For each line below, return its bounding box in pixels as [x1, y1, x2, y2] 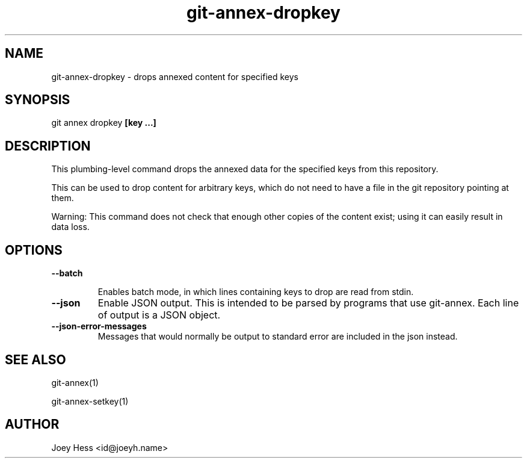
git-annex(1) [51, 377, 99, 388]
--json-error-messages [51, 321, 147, 332]
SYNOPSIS [5, 92, 70, 108]
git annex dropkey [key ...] [51, 117, 156, 128]
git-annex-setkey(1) [51, 396, 129, 406]
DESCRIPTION [5, 138, 91, 154]
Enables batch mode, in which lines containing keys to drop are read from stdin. [97, 287, 414, 297]
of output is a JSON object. [97, 309, 221, 322]
